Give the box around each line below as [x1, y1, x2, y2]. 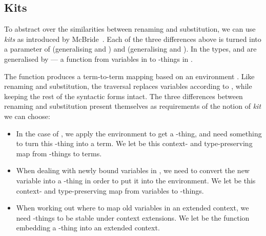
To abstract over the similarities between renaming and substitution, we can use [4, 23, 256, 34]
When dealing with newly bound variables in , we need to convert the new [16, 165, 250, 176]
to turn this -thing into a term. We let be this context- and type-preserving [16, 138, 253, 149]
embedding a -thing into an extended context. [16, 222, 160, 233]
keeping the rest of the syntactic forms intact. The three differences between [4, 90, 243, 101]
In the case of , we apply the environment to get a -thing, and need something [16, 128, 262, 138]
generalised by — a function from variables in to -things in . [4, 53, 193, 64]
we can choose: [4, 110, 50, 121]
